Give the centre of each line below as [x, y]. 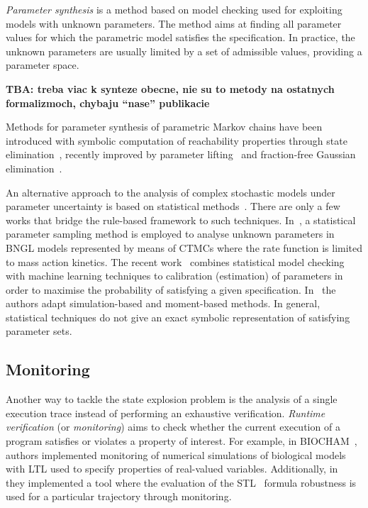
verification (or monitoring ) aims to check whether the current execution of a [173, 427]
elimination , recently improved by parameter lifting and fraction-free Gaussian [181, 154]
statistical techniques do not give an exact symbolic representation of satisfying [178, 317]
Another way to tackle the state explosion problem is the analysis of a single [172, 399]
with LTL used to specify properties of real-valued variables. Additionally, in [172, 469]
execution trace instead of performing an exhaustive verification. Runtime [166, 413]
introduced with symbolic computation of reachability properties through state [177, 140]
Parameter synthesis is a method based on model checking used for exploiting [174, 9]
